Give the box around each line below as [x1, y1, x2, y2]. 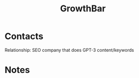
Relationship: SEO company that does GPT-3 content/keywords [4, 47, 135, 53]
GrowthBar [60, 3, 106, 14]
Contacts [4, 31, 44, 42]
